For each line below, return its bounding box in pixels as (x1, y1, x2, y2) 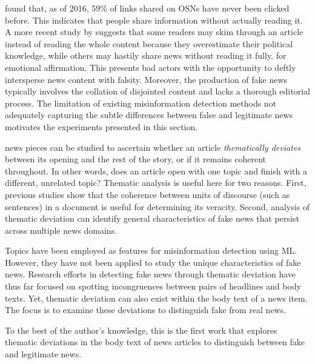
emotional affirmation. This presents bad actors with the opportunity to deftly (5, 61, 296, 73)
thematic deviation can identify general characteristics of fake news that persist (5, 212, 299, 225)
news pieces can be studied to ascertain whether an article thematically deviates (5, 141, 300, 153)
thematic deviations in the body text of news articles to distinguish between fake (5, 336, 305, 348)
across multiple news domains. (5, 223, 118, 236)
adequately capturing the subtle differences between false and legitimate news (5, 108, 293, 121)
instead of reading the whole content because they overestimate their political (5, 37, 293, 50)
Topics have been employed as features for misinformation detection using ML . (5, 244, 297, 257)
